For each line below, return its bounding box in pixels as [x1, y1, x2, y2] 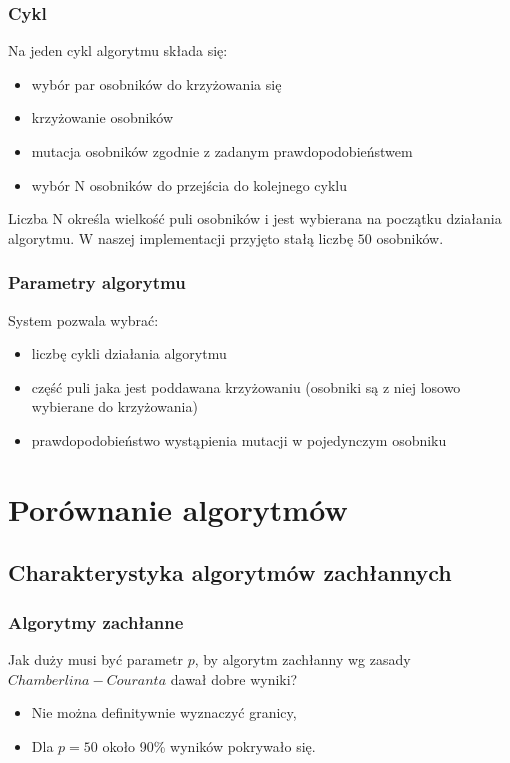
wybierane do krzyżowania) [31, 396, 198, 417]
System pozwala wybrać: [8, 309, 159, 330]
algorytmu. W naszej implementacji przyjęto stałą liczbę [8, 227, 354, 248]
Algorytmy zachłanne [8, 609, 184, 634]
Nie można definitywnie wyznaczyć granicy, [31, 702, 297, 723]
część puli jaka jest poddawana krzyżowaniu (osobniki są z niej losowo [31, 376, 461, 397]
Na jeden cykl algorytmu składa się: [8, 40, 228, 61]
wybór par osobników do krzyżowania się [31, 73, 282, 94]
